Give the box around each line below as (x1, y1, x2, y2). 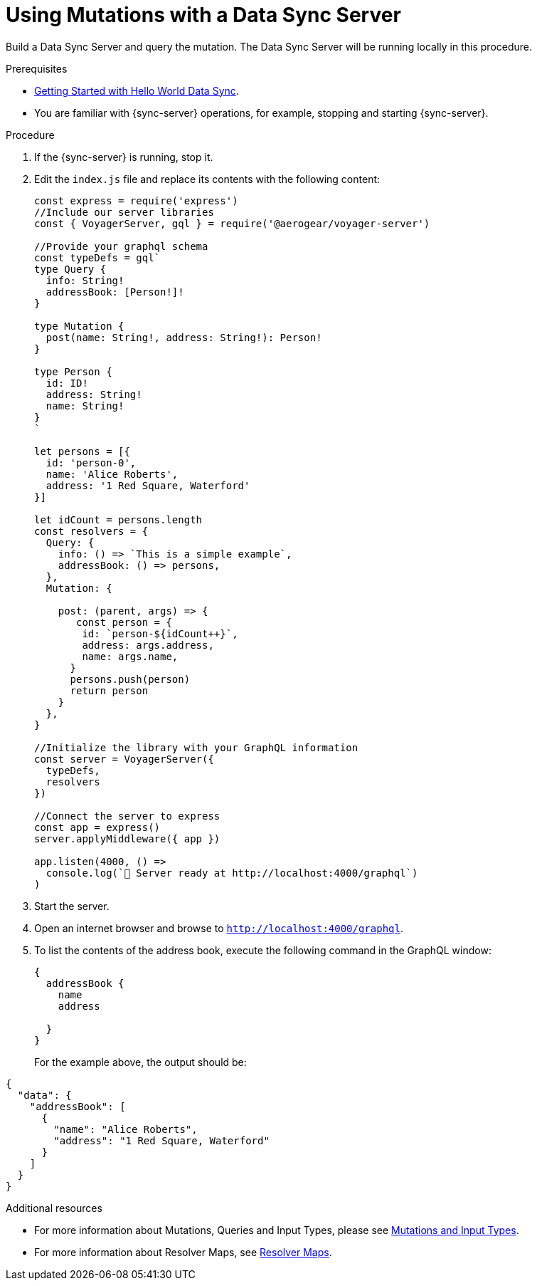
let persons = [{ (34, 445, 130, 457)
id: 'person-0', (46, 456, 137, 469)
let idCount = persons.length (34, 513, 203, 526)
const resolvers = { (34, 525, 149, 537)
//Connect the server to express (34, 810, 220, 822)
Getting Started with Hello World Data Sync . (34, 84, 239, 97)
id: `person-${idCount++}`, (82, 627, 238, 639)
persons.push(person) (70, 673, 191, 685)
